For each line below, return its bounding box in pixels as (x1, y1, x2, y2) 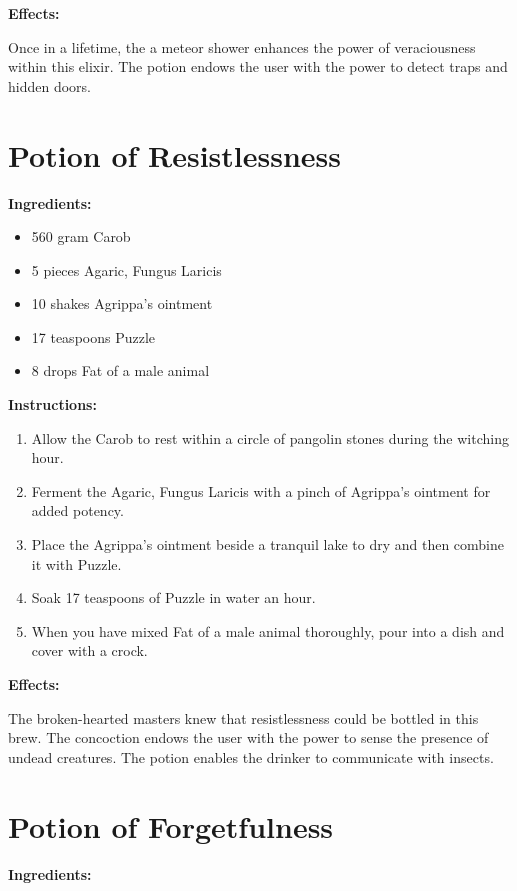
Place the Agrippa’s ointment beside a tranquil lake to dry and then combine (31, 534, 505, 555)
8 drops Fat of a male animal (31, 360, 210, 381)
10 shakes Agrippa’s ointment (31, 293, 213, 314)
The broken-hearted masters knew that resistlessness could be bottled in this (8, 707, 479, 728)
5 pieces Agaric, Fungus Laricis (31, 259, 222, 280)
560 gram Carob (31, 226, 131, 247)
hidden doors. (8, 75, 91, 96)
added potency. (31, 500, 124, 521)
